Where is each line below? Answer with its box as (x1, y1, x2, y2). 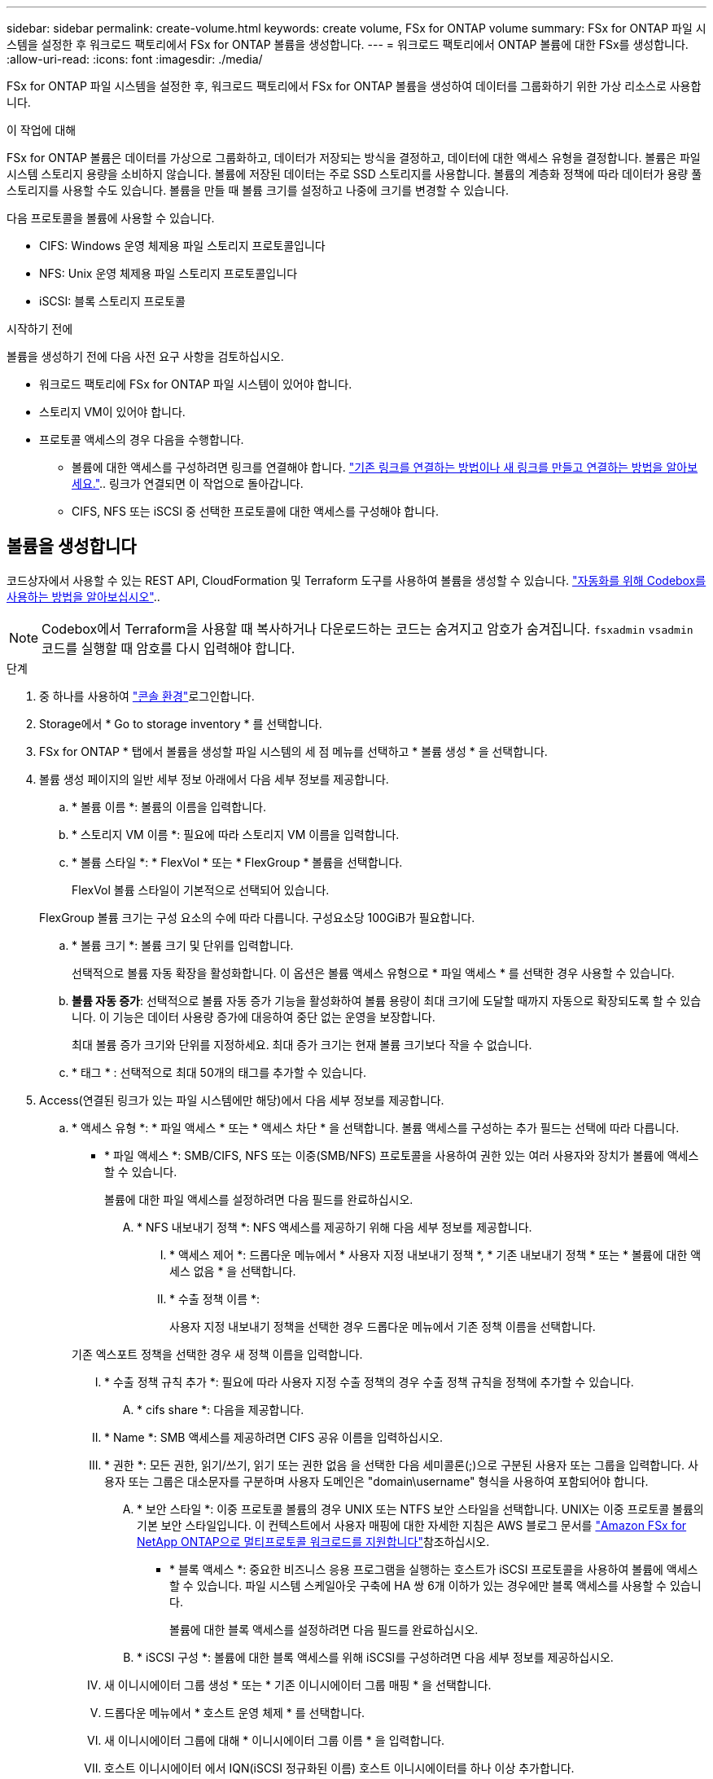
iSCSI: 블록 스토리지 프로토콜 (39, 294, 186, 308)
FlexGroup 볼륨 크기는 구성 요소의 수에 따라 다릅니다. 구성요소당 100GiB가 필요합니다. (39, 910, 475, 925)
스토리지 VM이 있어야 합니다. (39, 405, 186, 419)
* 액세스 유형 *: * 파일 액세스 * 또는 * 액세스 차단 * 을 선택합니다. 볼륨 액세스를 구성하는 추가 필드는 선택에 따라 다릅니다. (72, 1120, 680, 1135)
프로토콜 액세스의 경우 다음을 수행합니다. (39, 433, 244, 446)
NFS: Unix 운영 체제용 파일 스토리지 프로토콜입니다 (39, 266, 298, 280)
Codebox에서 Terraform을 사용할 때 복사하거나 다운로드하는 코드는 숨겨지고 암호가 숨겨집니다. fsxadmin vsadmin (42, 620, 693, 637)
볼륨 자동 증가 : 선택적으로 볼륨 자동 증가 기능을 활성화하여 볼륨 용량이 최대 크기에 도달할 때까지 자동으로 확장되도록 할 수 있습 (72, 993, 702, 1008)
